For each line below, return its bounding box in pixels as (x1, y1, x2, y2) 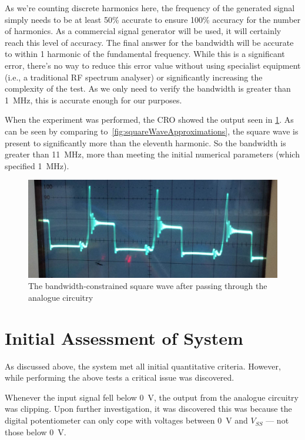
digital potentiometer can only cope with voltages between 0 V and (5, 414, 248, 426)
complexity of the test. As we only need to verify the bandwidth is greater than (5, 82, 291, 95)
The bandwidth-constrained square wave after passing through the (28, 280, 267, 292)
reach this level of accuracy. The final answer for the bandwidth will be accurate (5, 36, 294, 48)
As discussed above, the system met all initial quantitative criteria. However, (5, 360, 281, 372)
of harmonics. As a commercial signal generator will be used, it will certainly (5, 25, 281, 37)
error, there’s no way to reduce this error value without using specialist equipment (5, 59, 301, 71)
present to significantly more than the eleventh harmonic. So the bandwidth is (5, 136, 286, 149)
